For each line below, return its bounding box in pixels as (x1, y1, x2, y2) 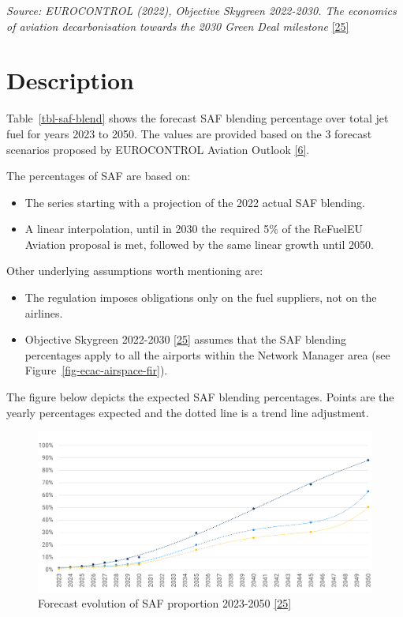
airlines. (24, 304, 63, 321)
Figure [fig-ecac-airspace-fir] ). (24, 362, 168, 378)
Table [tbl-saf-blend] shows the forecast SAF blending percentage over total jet (6, 110, 389, 126)
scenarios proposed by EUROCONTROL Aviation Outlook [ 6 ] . (6, 141, 310, 157)
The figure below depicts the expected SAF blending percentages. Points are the (6, 389, 394, 405)
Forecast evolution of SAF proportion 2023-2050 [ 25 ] (38, 595, 292, 611)
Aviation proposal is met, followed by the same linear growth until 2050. (24, 235, 374, 252)
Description (6, 64, 135, 96)
